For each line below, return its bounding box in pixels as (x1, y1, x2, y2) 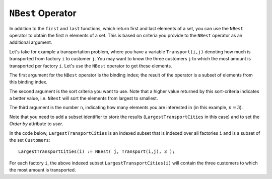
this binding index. (9, 79, 48, 85)
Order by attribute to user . (9, 121, 63, 127)
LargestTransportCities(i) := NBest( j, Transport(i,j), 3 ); (18, 149, 175, 154)
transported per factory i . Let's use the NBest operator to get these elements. (9, 63, 172, 69)
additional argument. (9, 39, 52, 45)
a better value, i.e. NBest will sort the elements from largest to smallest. (9, 96, 158, 102)
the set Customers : (9, 137, 50, 143)
